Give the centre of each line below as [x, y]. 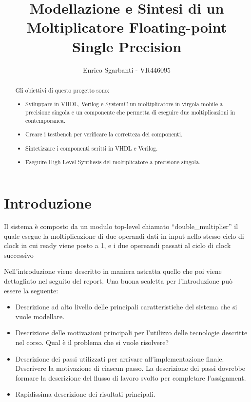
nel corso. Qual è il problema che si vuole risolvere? [92, 342]
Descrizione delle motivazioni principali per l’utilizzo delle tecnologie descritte [131, 333]
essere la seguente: [31, 290]
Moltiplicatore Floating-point [127, 27]
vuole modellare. [40, 316]
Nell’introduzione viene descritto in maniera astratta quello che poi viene [113, 271]
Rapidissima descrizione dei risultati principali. [85, 394]
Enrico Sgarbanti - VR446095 [127, 69]
